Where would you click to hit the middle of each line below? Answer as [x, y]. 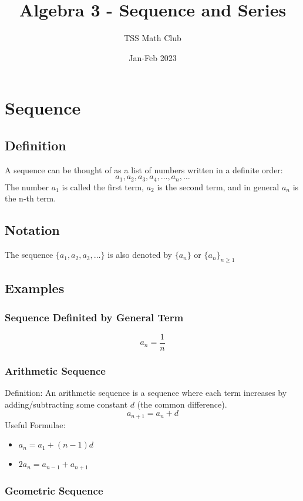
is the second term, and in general [218, 186]
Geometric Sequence [54, 490]
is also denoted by [140, 255]
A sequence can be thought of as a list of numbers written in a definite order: [144, 169]
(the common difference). [182, 404]
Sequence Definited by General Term [94, 317]
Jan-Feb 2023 [153, 57]
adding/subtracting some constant [66, 404]
